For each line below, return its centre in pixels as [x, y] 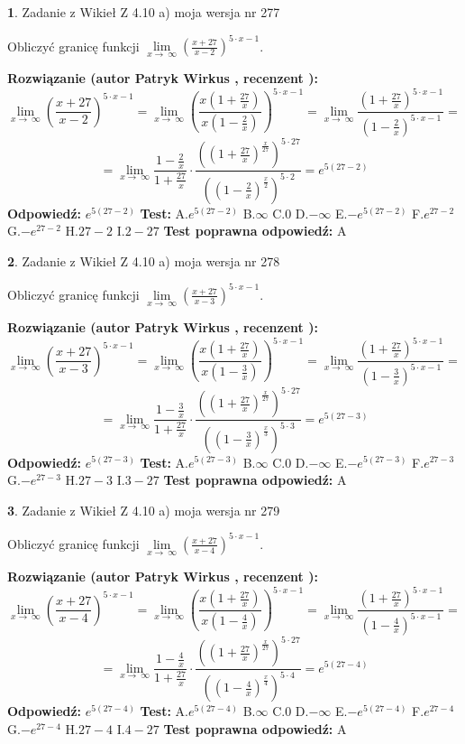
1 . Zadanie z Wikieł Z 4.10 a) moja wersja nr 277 [144, 12]
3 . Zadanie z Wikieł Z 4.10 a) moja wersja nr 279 [144, 510]
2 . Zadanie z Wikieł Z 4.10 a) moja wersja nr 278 [144, 260]
